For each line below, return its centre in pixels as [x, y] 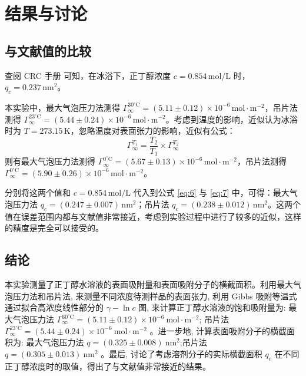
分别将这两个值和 [38, 192]
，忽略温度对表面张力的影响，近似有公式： [153, 131]
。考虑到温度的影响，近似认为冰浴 [232, 119]
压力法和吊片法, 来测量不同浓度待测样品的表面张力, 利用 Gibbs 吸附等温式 [155, 296]
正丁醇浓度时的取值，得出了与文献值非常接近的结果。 [108, 366]
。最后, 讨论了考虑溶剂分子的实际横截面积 [182, 353]
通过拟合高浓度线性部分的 [54, 307]
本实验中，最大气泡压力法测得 [62, 107]
